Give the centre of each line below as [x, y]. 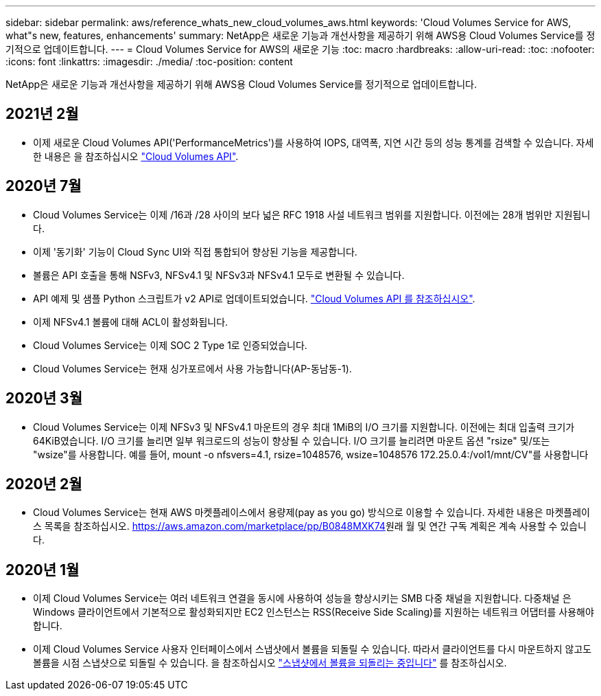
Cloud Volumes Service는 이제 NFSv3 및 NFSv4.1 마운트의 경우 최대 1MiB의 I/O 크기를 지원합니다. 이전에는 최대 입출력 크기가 [304, 427]
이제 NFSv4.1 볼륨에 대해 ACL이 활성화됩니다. [131, 322]
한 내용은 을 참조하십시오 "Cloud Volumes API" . [136, 156]
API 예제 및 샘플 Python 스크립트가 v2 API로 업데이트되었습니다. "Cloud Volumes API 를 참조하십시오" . [254, 298]
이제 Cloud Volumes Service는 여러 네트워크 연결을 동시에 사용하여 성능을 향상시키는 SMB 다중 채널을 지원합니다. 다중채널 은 [302, 598]
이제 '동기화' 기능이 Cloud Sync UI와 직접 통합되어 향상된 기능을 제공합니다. [195, 251]
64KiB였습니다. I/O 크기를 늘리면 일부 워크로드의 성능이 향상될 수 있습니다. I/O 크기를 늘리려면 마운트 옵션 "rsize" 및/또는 [292, 440]
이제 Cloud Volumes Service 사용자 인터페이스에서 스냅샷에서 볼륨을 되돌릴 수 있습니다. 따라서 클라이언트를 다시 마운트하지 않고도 [313, 649]
